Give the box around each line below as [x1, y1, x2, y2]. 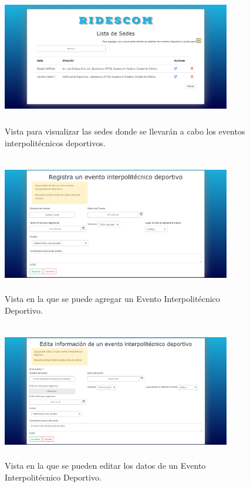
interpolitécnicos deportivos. [5, 136, 106, 149]
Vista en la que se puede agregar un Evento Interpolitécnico [5, 292, 220, 304]
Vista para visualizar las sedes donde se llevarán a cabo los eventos [5, 125, 245, 137]
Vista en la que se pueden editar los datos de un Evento [5, 459, 206, 472]
